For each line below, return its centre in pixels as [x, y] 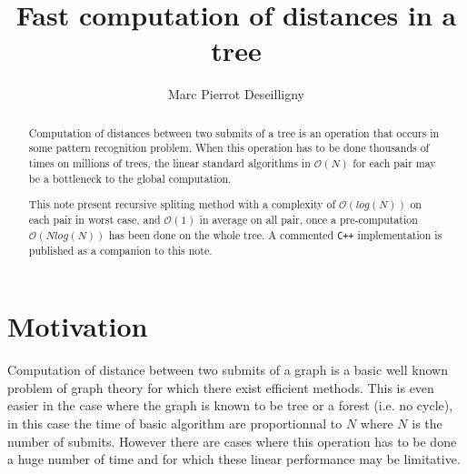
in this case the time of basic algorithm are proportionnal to [175, 424]
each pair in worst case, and [94, 219]
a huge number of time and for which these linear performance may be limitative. [234, 459]
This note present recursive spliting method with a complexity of [182, 204]
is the [427, 424]
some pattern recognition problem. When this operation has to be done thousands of [229, 148]
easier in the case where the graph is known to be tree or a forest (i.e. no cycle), [230, 405]
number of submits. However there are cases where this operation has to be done [232, 441]
